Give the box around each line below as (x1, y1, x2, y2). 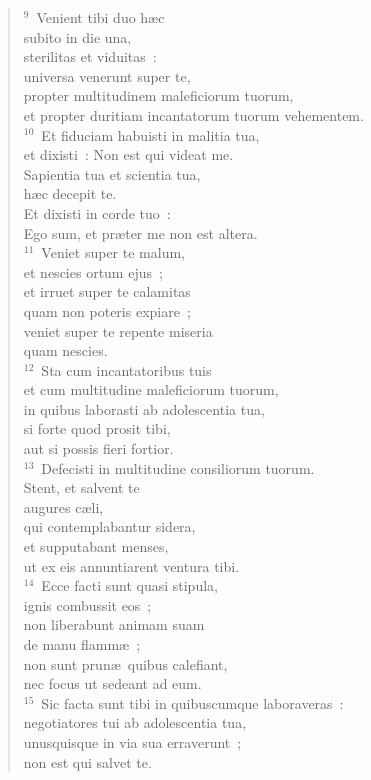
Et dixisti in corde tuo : (23, 202, 171, 223)
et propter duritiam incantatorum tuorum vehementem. (23, 104, 364, 125)
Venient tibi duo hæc (36, 7, 165, 27)
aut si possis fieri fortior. (23, 438, 174, 459)
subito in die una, (23, 26, 132, 47)
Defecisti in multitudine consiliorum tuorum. (41, 457, 315, 478)
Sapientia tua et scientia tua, (23, 163, 201, 184)
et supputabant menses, (23, 536, 169, 557)
